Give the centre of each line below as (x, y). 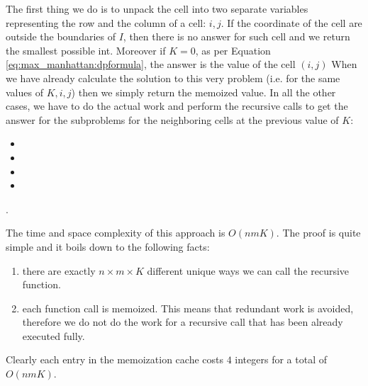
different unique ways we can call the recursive (248, 270)
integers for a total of (281, 359)
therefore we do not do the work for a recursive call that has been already (183, 322)
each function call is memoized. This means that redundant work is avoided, (188, 308)
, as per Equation (233, 50)
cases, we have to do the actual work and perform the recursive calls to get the (177, 106)
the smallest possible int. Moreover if (86, 50)
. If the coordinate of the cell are (291, 22)
